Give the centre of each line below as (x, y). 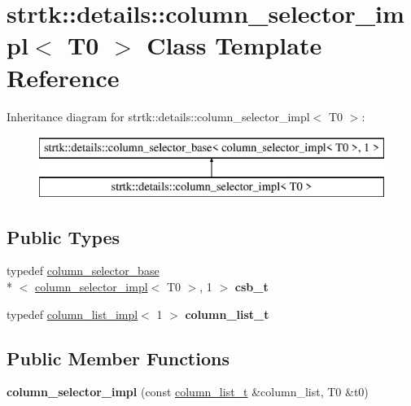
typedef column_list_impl (72, 314)
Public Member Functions (118, 358)
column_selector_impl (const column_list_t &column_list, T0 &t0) (188, 392)
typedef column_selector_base (83, 271)
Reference (63, 77)
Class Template (234, 45)
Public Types (63, 236)
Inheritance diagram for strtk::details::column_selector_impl (158, 116)
